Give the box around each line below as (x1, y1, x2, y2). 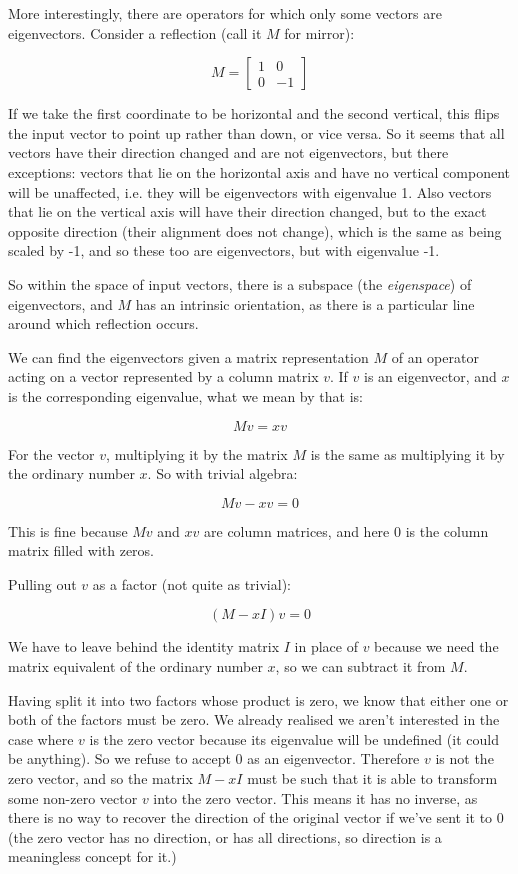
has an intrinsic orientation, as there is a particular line (135, 293, 475, 314)
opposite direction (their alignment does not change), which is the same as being (8, 220, 502, 241)
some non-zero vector (8, 787, 138, 808)
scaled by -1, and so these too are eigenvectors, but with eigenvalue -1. (8, 240, 440, 261)
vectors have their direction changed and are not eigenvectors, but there (8, 142, 449, 163)
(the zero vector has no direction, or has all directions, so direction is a (8, 826, 442, 847)
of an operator (391, 346, 479, 367)
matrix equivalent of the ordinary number (8, 656, 263, 677)
